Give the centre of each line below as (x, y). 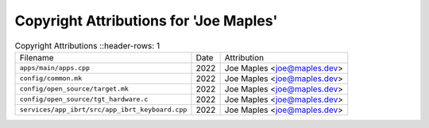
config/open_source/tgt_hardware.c (84, 99)
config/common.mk (51, 78)
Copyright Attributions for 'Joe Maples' (146, 21)
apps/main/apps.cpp (55, 68)
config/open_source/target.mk (74, 89)
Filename (37, 57)
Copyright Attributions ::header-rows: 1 (87, 45)
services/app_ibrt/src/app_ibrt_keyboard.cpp (103, 110)
